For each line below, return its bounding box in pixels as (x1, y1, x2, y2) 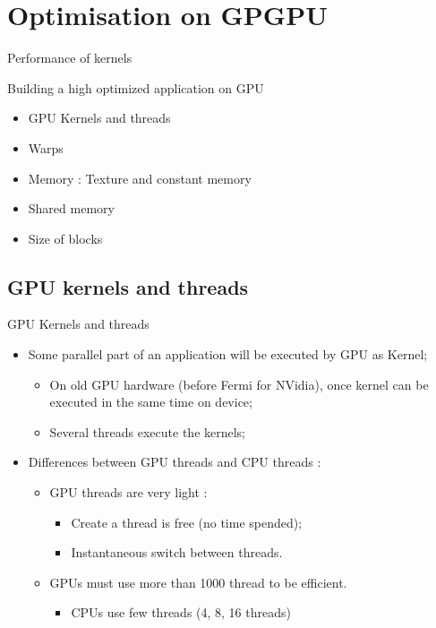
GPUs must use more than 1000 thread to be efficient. (49, 572, 347, 591)
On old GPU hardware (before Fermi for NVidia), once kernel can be (49, 374, 429, 393)
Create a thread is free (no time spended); (71, 512, 303, 531)
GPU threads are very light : (49, 483, 208, 502)
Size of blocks (28, 228, 103, 247)
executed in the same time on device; (49, 392, 252, 411)
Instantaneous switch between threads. (71, 543, 283, 562)
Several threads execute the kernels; (49, 422, 246, 441)
